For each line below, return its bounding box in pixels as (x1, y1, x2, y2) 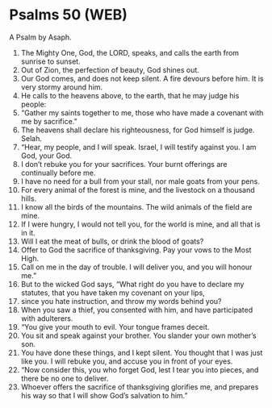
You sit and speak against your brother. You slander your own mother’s (20, 331, 257, 340)
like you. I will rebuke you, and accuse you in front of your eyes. (20, 356, 233, 366)
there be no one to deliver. (20, 373, 109, 383)
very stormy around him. (20, 82, 103, 92)
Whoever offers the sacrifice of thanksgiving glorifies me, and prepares (20, 381, 259, 392)
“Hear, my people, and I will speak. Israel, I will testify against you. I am (20, 142, 257, 152)
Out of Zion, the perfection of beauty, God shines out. (20, 65, 200, 74)
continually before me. (20, 168, 96, 177)
